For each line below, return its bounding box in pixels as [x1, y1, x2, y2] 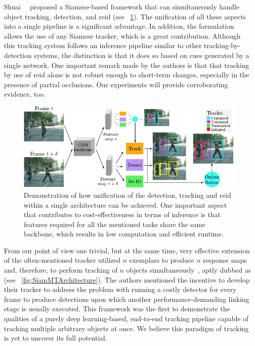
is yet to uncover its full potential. [4, 333, 107, 343]
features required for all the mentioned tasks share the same [24, 219, 206, 229]
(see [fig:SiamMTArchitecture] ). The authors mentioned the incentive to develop [4, 274, 250, 285]
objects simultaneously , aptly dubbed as [126, 265, 251, 275]
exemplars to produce [129, 255, 195, 265]
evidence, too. [4, 89, 45, 99]
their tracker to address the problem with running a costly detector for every [4, 284, 237, 294]
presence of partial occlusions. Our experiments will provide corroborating [4, 79, 228, 89]
